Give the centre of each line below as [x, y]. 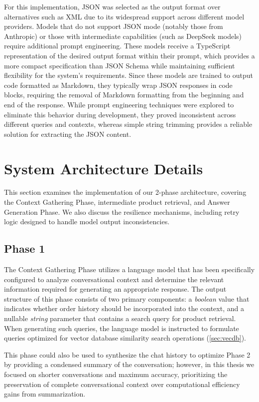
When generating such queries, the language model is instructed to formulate [122, 328]
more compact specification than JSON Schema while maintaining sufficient [120, 65]
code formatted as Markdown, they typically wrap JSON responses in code [118, 85]
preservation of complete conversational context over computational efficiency [122, 384]
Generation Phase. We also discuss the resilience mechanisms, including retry [122, 211]
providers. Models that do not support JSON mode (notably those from [114, 26]
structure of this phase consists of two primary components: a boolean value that [127, 298]
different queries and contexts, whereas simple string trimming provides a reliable [128, 124]
